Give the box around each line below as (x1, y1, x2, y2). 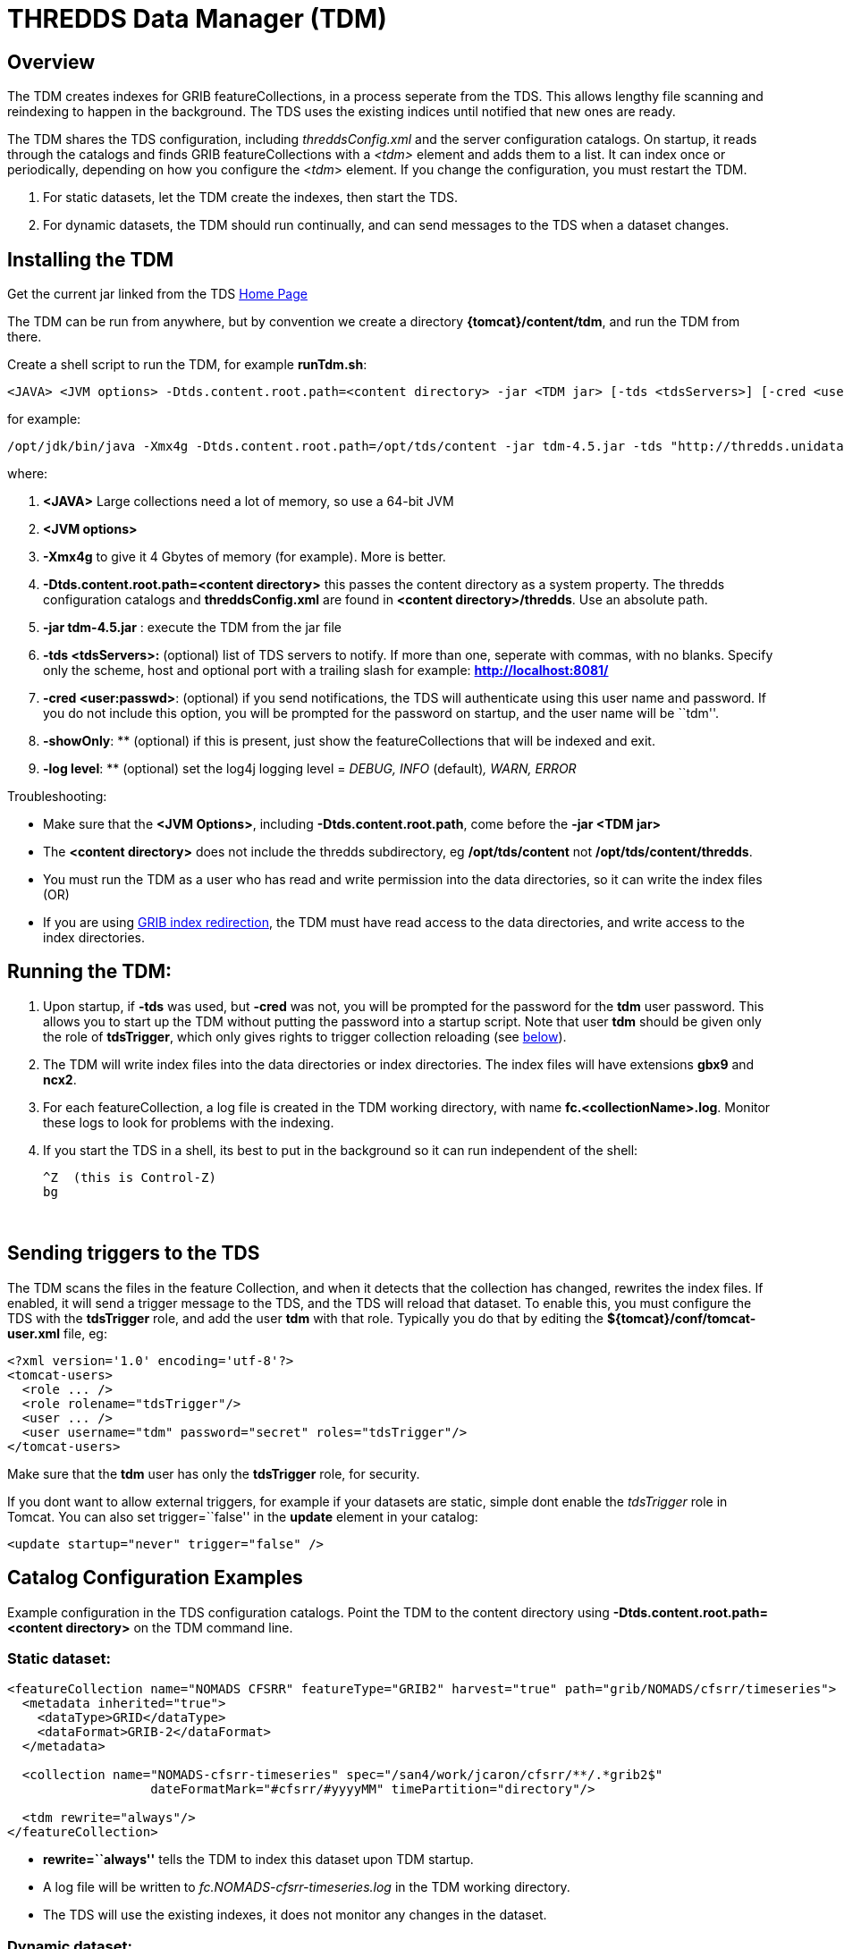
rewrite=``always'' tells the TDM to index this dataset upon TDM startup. (43, 1852, 474, 1868)
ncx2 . (43, 1071, 77, 1087)
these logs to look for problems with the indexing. (43, 1114, 334, 1130)
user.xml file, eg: (7, 1325, 107, 1341)
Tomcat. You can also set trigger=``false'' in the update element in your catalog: (7, 1508, 478, 1524)
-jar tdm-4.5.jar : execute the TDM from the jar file (43, 620, 342, 636)
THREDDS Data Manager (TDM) (7, 4, 387, 34)
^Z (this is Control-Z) (43, 1169, 216, 1185)
